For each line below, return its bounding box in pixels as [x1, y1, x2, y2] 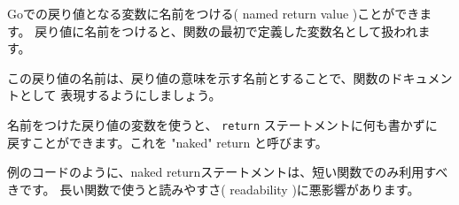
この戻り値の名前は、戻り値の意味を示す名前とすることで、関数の [7, 68, 391, 87]
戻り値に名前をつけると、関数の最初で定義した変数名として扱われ [35, 21, 418, 40]
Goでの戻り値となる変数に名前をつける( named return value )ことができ [7, 4, 420, 22]
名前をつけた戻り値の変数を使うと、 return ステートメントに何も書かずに [7, 115, 438, 133]
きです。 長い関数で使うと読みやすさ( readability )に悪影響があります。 [7, 179, 420, 198]
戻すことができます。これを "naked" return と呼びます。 [7, 133, 328, 151]
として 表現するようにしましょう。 [19, 86, 222, 104]
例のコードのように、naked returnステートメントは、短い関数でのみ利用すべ [7, 163, 448, 181]
